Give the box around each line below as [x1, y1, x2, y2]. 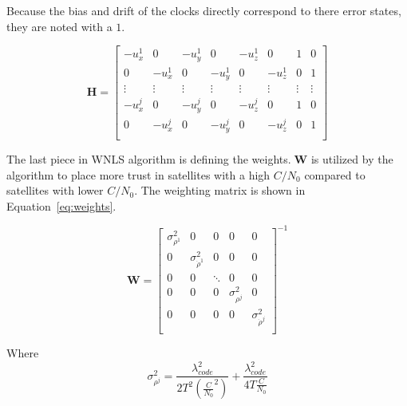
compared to [304, 166, 366, 183]
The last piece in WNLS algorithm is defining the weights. [6, 150, 291, 167]
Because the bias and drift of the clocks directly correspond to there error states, [6, 2, 401, 18]
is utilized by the [310, 150, 393, 167]
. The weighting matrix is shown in [134, 182, 306, 199]
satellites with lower [6, 182, 104, 199]
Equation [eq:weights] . [6, 197, 117, 214]
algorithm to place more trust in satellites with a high [6, 166, 271, 183]
